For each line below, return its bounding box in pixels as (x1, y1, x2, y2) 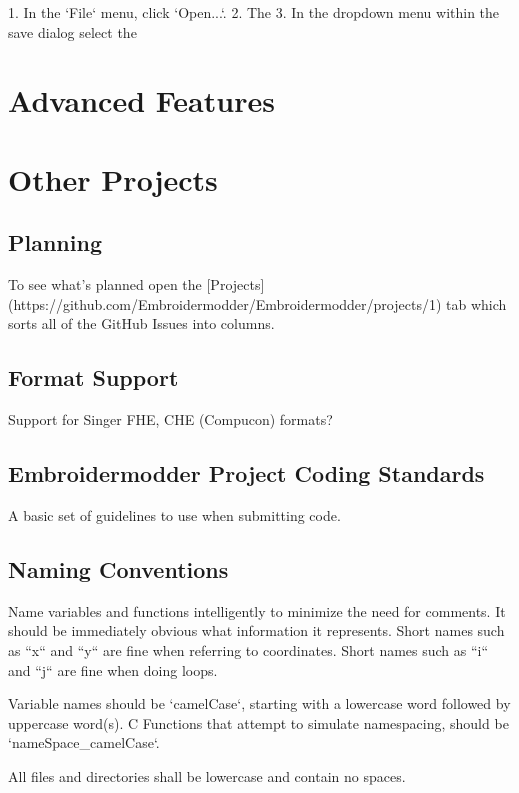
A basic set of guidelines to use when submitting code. (8, 504, 341, 525)
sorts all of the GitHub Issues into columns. (8, 313, 275, 334)
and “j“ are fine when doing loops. (8, 659, 218, 680)
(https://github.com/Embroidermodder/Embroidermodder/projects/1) (8, 293, 442, 314)
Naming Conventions (8, 553, 229, 584)
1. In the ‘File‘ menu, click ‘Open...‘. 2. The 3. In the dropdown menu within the (8, 2, 500, 22)
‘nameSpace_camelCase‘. (8, 732, 160, 753)
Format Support (8, 362, 179, 393)
